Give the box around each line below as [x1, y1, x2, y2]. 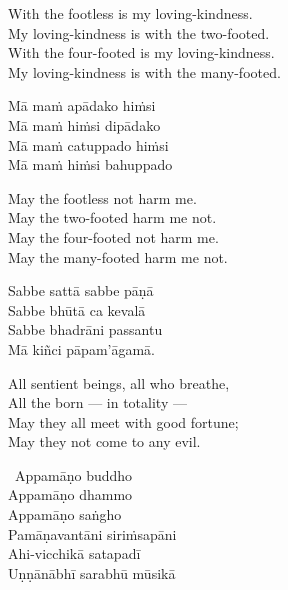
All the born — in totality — [8, 392, 187, 413]
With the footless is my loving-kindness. [8, 3, 253, 23]
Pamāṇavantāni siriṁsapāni [8, 523, 177, 544]
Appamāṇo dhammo [8, 484, 133, 505]
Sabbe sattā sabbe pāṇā [8, 280, 154, 301]
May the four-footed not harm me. [8, 226, 219, 247]
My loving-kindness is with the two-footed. [8, 22, 270, 43]
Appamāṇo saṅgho [8, 504, 122, 525]
